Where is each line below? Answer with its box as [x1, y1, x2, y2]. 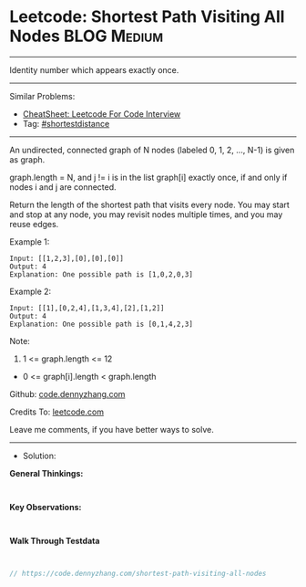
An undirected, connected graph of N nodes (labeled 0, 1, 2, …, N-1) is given [9, 144, 295, 155]
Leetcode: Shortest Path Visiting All [9, 6, 285, 27]
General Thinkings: [9, 467, 84, 478]
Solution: [22, 450, 56, 461]
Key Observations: [9, 501, 82, 512]
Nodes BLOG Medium [9, 26, 164, 47]
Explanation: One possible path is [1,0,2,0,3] [9, 269, 194, 279]
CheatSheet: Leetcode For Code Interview [22, 108, 181, 120]
